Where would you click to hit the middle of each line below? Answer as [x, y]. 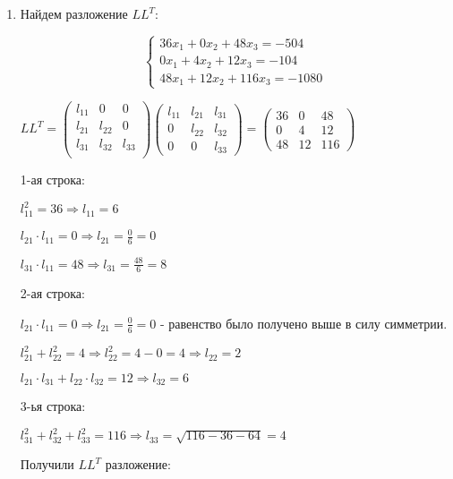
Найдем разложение [74, 13]
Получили [47, 464]
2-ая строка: [52, 293]
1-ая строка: [52, 180]
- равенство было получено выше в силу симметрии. [303, 323]
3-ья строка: [53, 406]
